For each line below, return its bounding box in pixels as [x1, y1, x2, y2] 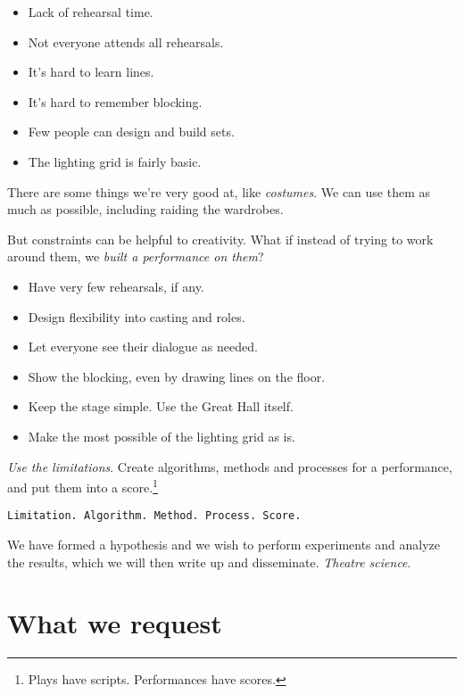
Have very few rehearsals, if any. [28, 277, 204, 295]
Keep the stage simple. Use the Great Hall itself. [28, 397, 294, 416]
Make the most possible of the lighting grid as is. [28, 426, 295, 445]
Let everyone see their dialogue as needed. [28, 337, 258, 356]
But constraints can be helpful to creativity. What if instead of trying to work [7, 229, 434, 248]
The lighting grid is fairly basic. [28, 152, 202, 170]
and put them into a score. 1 [7, 475, 158, 496]
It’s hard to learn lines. [28, 62, 154, 81]
